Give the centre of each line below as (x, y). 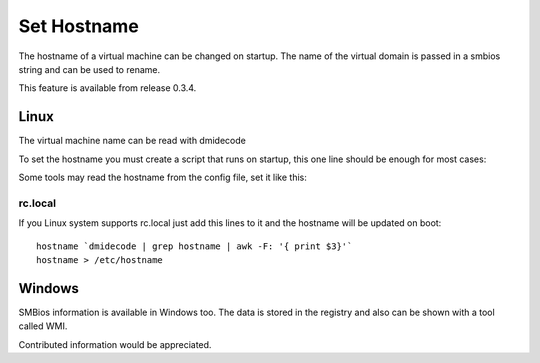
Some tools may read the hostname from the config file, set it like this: (162, 177)
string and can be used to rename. (89, 69)
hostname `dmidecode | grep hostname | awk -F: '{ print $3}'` (194, 246)
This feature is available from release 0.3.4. (107, 88)
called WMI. (43, 326)
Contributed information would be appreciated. (115, 344)
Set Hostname (78, 26)
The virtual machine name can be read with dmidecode (132, 141)
